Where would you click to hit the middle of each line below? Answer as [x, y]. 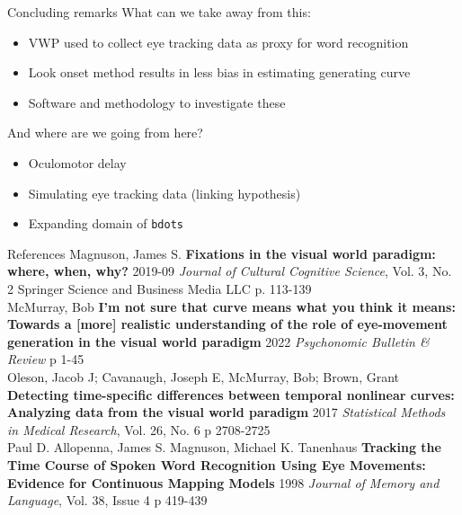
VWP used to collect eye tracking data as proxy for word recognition [218, 42]
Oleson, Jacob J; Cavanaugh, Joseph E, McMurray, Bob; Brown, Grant [204, 376]
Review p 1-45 [46, 359]
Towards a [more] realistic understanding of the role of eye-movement [227, 324]
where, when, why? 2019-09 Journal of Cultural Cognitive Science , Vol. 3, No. [230, 271]
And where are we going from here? [105, 133]
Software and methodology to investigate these [157, 102]
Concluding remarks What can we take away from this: [159, 12]
